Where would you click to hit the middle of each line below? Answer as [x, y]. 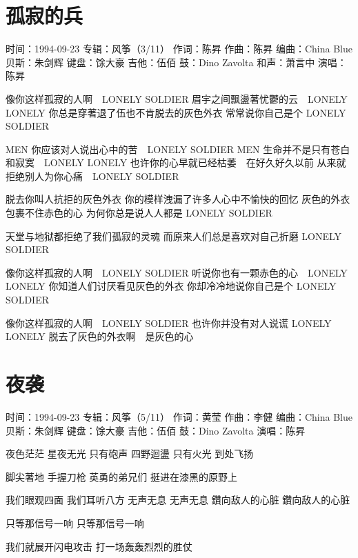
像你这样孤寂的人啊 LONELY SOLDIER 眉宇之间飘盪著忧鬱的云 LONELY [177, 98]
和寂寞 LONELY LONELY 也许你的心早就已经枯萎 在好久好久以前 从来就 [176, 162]
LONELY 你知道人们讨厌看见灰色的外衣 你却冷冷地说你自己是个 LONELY [171, 286]
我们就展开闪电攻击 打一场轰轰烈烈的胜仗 [99, 546]
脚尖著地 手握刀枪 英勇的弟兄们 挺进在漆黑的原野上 [121, 476]
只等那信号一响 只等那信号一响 [75, 522]
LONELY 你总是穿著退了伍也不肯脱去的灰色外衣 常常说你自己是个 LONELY [176, 112]
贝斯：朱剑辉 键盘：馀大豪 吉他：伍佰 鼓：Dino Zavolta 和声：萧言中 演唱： [176, 62]
